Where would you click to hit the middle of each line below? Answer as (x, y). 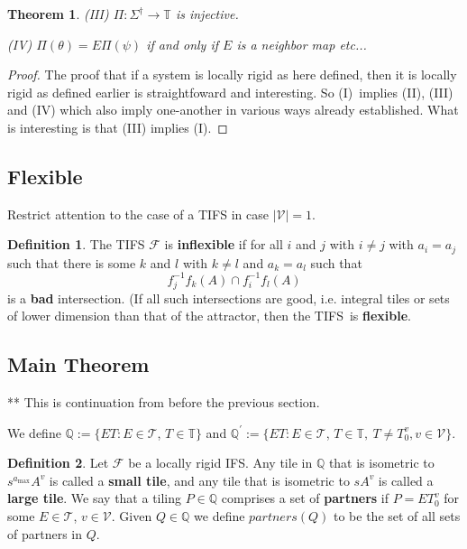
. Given (132, 516)
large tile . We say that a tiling (95, 498)
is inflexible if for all (224, 244)
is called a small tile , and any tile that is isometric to (199, 480)
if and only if (183, 44)
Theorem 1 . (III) (58, 14)
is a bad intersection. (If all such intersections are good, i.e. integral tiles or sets (229, 298)
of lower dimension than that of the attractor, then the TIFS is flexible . (210, 316)
